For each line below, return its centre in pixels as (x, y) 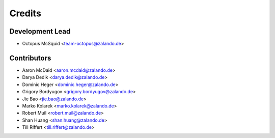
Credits (25, 13)
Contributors (30, 58)
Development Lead (40, 31)
